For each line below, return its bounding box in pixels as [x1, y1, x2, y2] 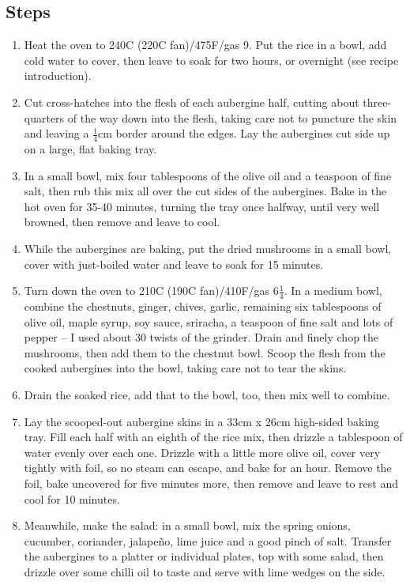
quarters [24, 109, 65, 126]
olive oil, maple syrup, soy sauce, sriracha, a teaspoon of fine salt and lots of [24, 313, 393, 330]
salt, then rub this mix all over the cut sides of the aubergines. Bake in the [24, 183, 387, 199]
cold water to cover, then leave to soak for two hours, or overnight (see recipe [24, 51, 399, 68]
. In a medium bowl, [284, 282, 382, 299]
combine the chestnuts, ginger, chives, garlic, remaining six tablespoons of [24, 297, 382, 314]
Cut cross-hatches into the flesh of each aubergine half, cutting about [24, 93, 359, 110]
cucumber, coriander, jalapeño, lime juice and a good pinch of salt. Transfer [24, 532, 392, 549]
